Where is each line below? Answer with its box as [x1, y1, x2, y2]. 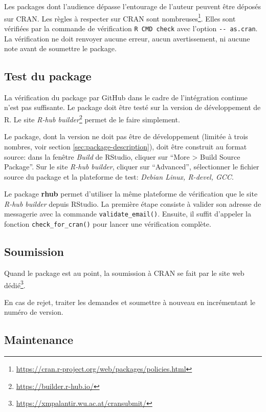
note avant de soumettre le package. [4, 43, 117, 54]
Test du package [4, 68, 92, 84]
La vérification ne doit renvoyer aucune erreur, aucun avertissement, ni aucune [4, 33, 250, 44]
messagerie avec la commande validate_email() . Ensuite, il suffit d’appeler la [4, 208, 251, 219]
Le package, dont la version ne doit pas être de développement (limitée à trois [4, 131, 248, 142]
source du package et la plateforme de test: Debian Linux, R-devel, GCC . [4, 171, 234, 182]
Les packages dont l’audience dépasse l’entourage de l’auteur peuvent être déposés [4, 1, 261, 11]
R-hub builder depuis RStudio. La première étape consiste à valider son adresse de [4, 198, 261, 209]
